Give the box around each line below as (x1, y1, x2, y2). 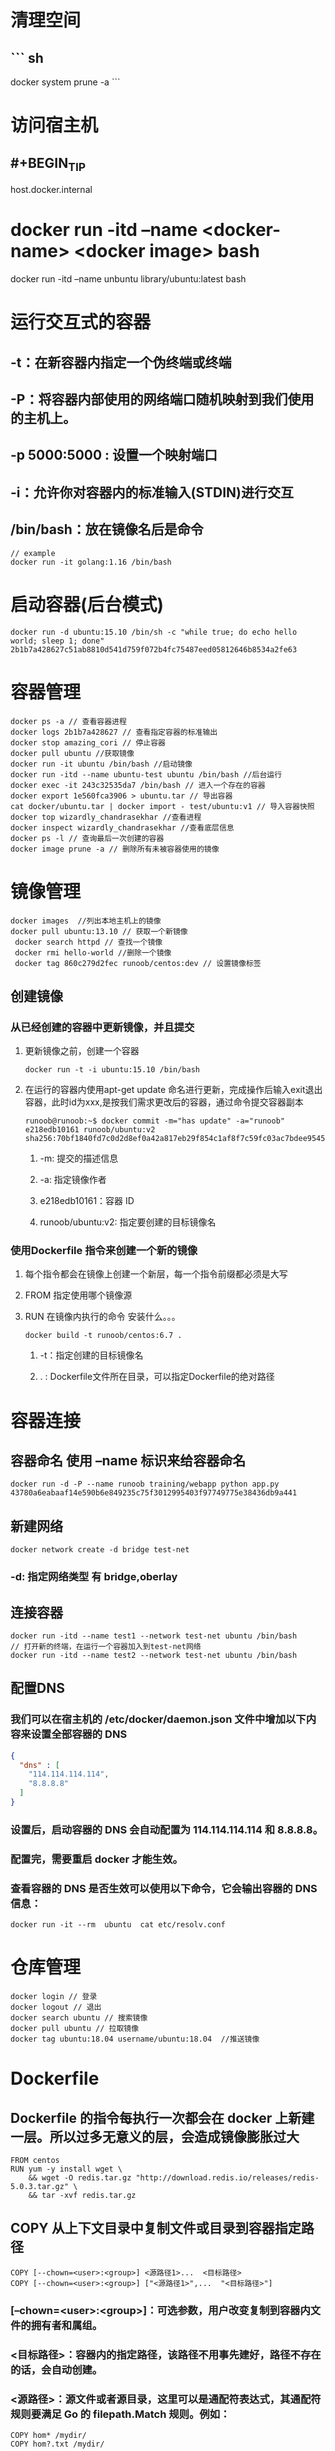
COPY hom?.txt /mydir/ (10, 2439, 105, 2449)
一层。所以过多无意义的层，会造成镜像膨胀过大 (10, 2128, 300, 2145)
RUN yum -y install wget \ (10, 2164, 123, 2175)
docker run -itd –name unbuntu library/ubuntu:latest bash (10, 273, 247, 285)
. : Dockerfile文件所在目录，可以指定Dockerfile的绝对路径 (39, 1371, 275, 1383)
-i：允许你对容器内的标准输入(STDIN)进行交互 (10, 484, 295, 501)
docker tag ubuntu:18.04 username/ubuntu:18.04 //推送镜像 (10, 2034, 260, 2045)
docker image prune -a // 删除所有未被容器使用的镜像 (10, 844, 220, 854)
